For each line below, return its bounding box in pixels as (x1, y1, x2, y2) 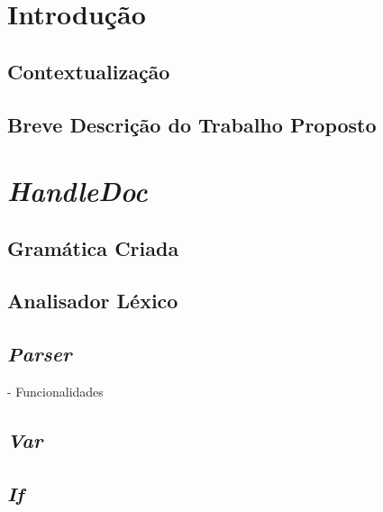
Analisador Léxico (7, 287, 178, 315)
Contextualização (7, 57, 170, 85)
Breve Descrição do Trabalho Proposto (7, 110, 377, 138)
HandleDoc (7, 172, 148, 210)
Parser (7, 340, 72, 368)
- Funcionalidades (7, 382, 104, 401)
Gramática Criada (7, 233, 179, 261)
